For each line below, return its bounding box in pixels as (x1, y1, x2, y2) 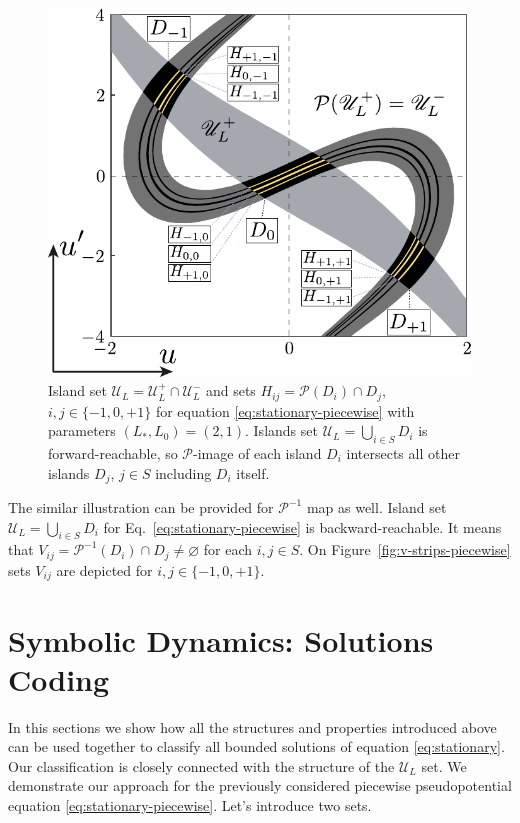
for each (203, 539, 253, 560)
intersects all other (346, 442, 460, 463)
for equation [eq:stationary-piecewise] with (155, 400, 415, 421)
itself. (236, 462, 270, 483)
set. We (421, 755, 467, 776)
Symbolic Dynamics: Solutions (8, 619, 434, 660)
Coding (8, 658, 110, 699)
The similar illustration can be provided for (8, 497, 274, 518)
